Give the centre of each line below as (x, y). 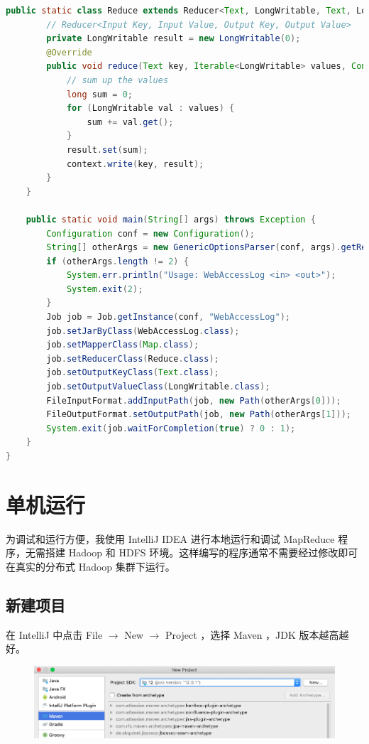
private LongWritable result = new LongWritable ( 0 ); (174, 39)
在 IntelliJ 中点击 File (54, 634)
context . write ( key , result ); (135, 164)
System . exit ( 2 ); (105, 289)
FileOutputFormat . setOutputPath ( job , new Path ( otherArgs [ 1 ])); (199, 415)
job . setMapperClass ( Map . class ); (123, 345)
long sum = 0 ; (100, 94)
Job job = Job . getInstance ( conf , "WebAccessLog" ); (168, 317)
